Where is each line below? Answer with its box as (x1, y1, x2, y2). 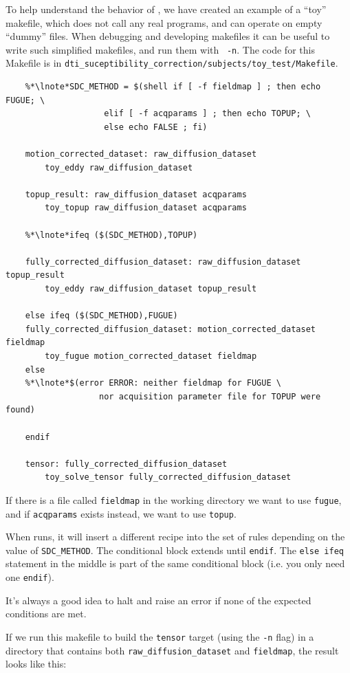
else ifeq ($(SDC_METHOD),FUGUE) (25, 311, 178, 321)
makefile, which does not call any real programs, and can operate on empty (6, 15, 322, 30)
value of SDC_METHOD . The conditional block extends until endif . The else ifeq (6, 542, 344, 557)
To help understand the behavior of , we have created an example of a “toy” (6, 2, 327, 16)
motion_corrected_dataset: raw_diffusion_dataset (25, 149, 257, 159)
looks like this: (6, 657, 67, 671)
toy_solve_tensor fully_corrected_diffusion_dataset (45, 472, 292, 483)
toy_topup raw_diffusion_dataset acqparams (45, 203, 247, 213)
